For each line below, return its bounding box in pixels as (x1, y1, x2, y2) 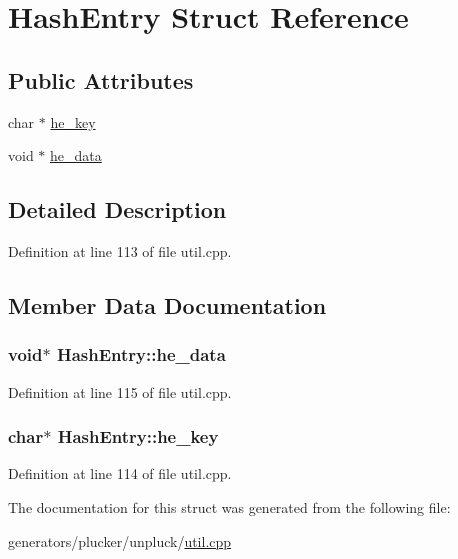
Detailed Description (8, 194, 227, 225)
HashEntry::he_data (56, 342, 226, 367)
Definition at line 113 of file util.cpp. (8, 240, 232, 261)
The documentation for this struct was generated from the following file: (8, 496, 451, 517)
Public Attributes (8, 64, 194, 95)
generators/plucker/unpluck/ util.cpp (8, 530, 232, 551)
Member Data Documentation (8, 289, 327, 320)
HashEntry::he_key (57, 424, 219, 449)
